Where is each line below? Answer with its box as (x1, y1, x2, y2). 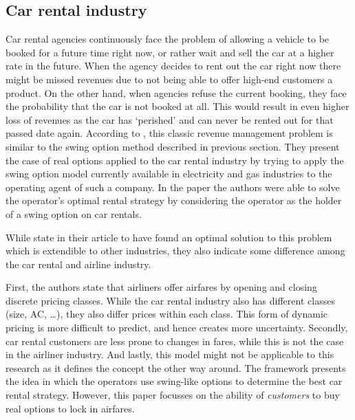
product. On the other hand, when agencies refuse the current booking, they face (6, 85, 347, 100)
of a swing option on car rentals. (6, 206, 142, 221)
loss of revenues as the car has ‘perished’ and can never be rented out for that (6, 112, 334, 126)
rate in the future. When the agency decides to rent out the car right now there (6, 58, 341, 73)
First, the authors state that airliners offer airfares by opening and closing (6, 280, 317, 294)
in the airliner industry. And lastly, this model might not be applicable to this (6, 347, 334, 362)
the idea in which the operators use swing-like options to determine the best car (6, 374, 343, 388)
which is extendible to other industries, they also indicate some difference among (6, 243, 345, 258)
